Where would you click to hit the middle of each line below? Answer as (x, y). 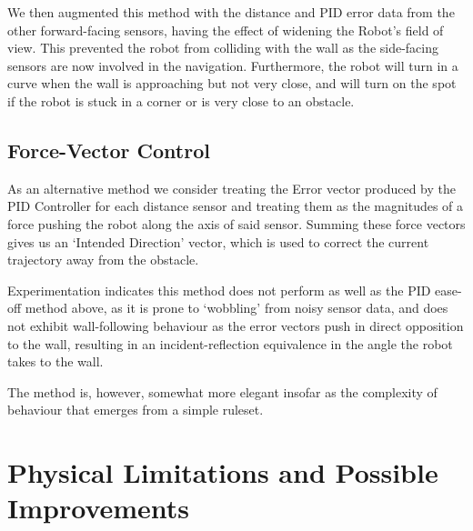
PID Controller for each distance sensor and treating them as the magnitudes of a (236, 206)
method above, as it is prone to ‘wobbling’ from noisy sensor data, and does (236, 308)
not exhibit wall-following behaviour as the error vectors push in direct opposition (236, 325)
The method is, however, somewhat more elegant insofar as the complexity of (222, 391)
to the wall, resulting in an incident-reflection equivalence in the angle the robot (230, 343)
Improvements (99, 508)
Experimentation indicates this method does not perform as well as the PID (219, 290)
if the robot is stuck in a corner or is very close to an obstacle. (181, 100)
